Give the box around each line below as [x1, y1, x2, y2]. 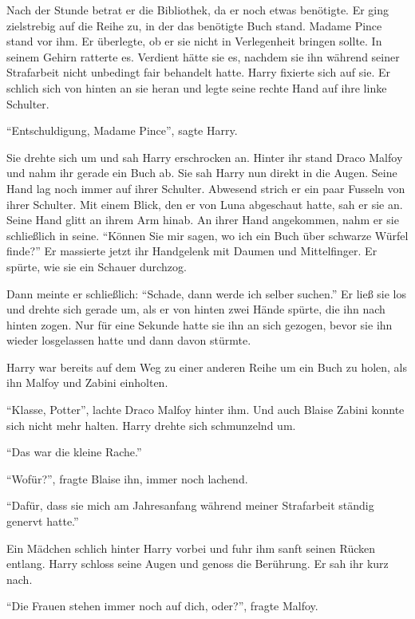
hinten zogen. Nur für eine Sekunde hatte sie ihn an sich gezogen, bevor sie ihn [6, 316, 393, 333]
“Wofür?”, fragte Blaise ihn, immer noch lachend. [6, 470, 248, 487]
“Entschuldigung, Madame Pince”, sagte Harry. [6, 122, 238, 139]
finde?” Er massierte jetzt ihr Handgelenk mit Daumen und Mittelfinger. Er [6, 242, 377, 259]
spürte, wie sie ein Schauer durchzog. [6, 258, 187, 274]
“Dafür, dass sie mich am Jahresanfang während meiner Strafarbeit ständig [6, 497, 374, 514]
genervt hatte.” [6, 513, 79, 530]
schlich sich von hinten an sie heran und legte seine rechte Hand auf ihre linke [6, 79, 387, 96]
